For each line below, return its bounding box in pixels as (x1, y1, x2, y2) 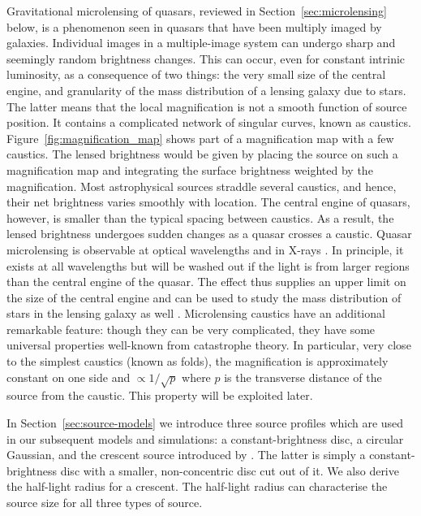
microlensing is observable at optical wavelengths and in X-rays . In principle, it (6, 241, 404, 258)
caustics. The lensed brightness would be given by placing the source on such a (6, 145, 398, 163)
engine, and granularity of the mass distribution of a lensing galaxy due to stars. (6, 81, 406, 98)
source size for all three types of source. (6, 493, 203, 510)
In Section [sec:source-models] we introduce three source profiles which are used (6, 414, 404, 431)
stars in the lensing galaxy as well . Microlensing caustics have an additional (6, 305, 385, 322)
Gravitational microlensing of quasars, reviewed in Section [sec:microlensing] (6, 2, 387, 19)
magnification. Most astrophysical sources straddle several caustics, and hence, (6, 177, 397, 194)
